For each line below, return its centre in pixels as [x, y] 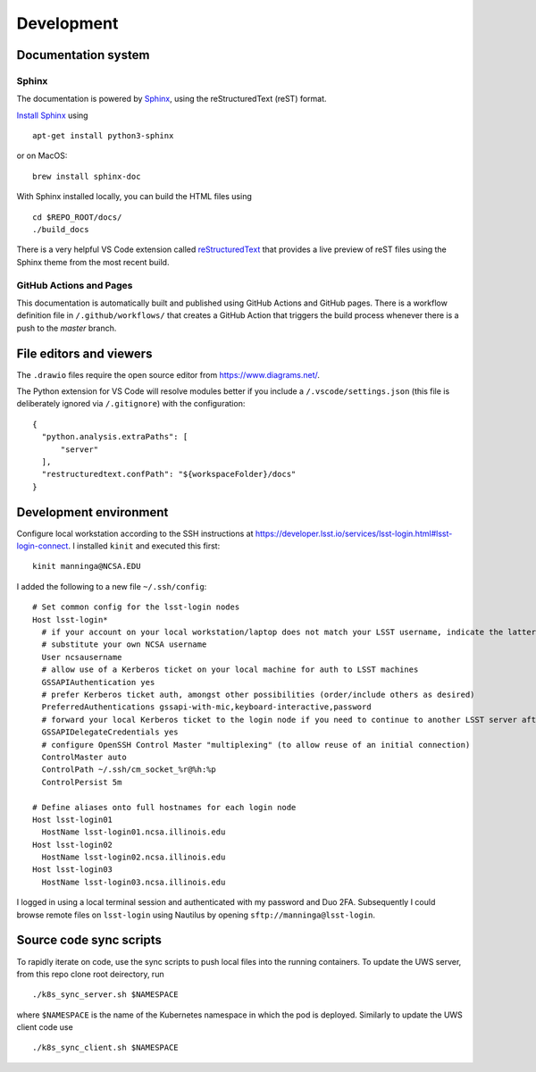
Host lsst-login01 [73, 819]
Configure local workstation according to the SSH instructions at [135, 533]
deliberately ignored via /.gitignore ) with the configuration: [131, 404]
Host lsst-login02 [73, 845]
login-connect [42, 546]
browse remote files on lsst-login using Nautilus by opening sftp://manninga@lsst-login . [196, 915]
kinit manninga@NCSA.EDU [87, 566]
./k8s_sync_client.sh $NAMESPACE [105, 1048]
